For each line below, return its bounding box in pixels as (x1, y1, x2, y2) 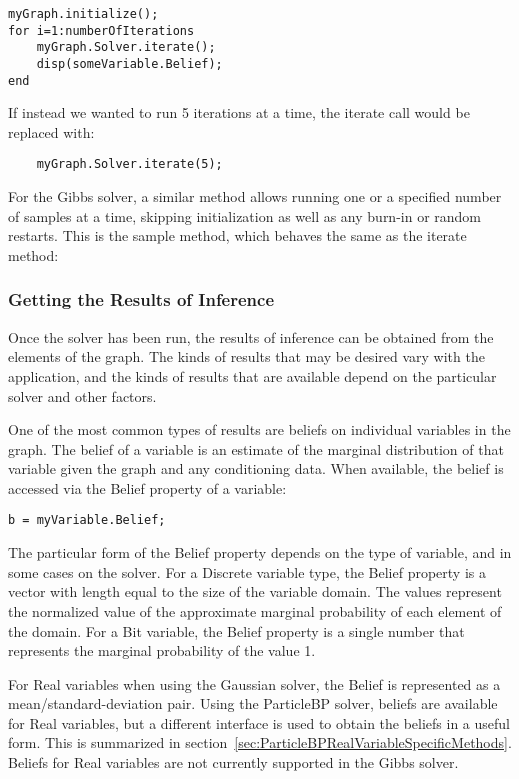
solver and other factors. (8, 385, 157, 406)
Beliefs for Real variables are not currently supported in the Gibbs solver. (8, 752, 459, 773)
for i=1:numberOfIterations (8, 23, 195, 38)
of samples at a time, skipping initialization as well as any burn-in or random (8, 205, 482, 226)
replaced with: (8, 121, 95, 142)
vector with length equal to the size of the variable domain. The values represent (8, 581, 502, 602)
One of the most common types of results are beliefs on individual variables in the (8, 419, 511, 440)
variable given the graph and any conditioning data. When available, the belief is (8, 458, 504, 479)
